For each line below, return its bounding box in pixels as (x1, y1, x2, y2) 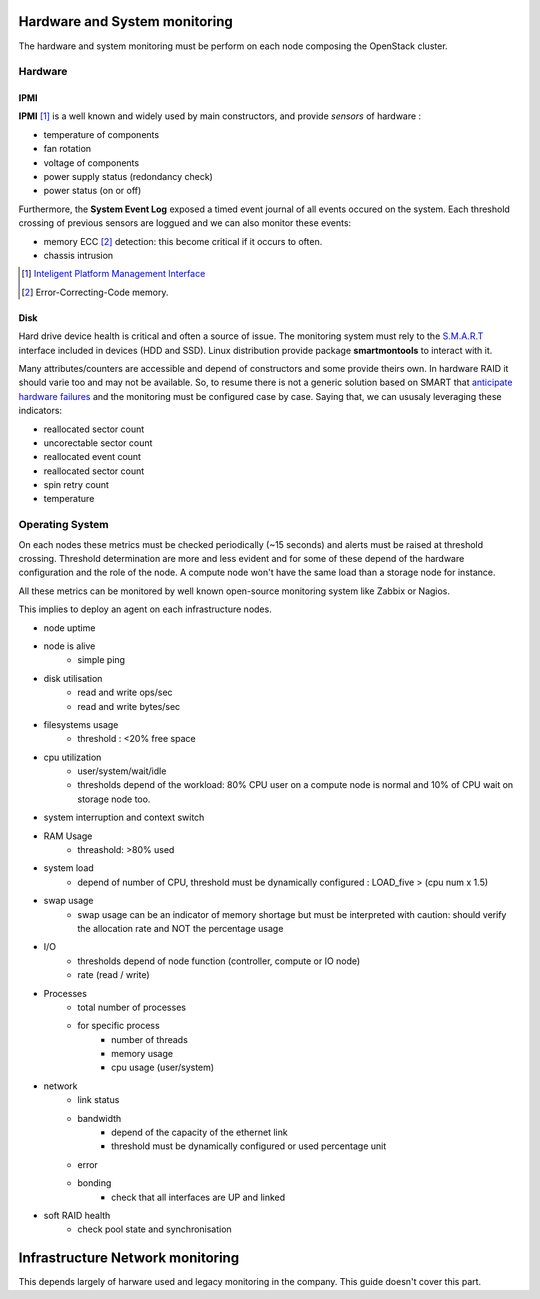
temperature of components (43, 128, 160, 140)
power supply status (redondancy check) (43, 171, 214, 183)
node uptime (43, 621, 96, 634)
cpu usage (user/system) (111, 1061, 215, 1074)
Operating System (18, 518, 109, 532)
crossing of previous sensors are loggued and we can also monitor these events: (18, 217, 352, 229)
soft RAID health (43, 1210, 111, 1221)
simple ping (77, 654, 125, 666)
